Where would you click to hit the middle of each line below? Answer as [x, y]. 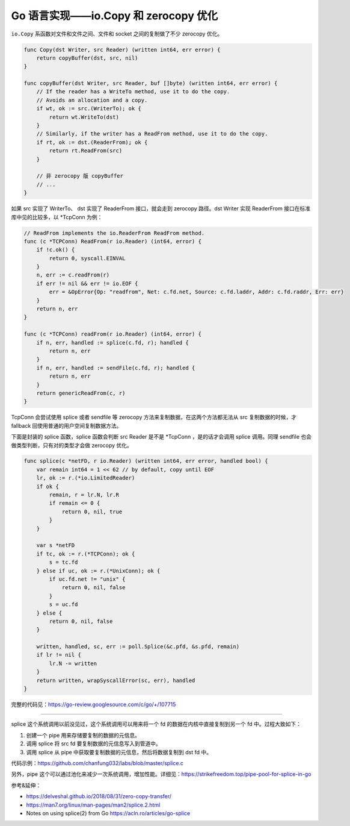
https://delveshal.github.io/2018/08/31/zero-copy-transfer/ [99, 796]
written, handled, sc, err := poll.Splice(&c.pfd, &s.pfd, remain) [138, 647]
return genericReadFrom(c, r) [81, 393]
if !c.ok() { [56, 250]
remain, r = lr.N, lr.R [84, 495]
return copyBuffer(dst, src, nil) [87, 58]
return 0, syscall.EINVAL [87, 258]
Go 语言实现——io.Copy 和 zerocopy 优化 [115, 16]
